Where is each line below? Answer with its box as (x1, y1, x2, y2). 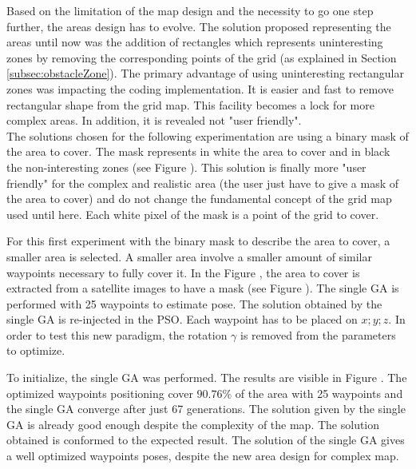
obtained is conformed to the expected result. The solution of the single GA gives (6, 431, 405, 448)
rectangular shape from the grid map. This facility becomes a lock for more (6, 96, 374, 113)
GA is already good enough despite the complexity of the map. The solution (6, 415, 380, 432)
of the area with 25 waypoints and (235, 384, 403, 401)
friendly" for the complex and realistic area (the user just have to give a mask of (6, 174, 399, 191)
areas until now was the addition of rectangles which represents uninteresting (6, 34, 383, 50)
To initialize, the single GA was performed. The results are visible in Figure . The (6, 369, 407, 386)
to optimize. (6, 342, 65, 359)
